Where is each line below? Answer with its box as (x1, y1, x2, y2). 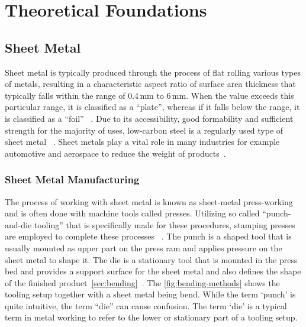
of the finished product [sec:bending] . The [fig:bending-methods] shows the (5, 276, 280, 289)
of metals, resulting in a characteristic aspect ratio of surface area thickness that (5, 77, 296, 90)
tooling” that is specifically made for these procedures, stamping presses (34, 218, 295, 231)
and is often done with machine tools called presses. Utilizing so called (5, 207, 260, 219)
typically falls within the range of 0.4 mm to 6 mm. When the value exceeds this (5, 89, 294, 101)
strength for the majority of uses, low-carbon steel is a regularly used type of (5, 124, 284, 136)
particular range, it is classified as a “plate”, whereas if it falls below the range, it (5, 101, 300, 113)
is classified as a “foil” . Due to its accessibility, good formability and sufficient (5, 112, 294, 124)
